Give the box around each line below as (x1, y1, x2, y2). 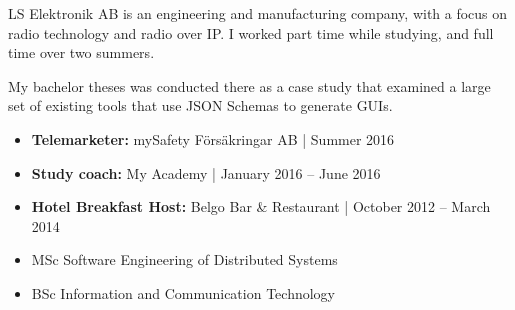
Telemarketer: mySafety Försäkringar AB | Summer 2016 (31, 128, 395, 149)
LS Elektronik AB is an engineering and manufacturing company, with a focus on (8, 3, 508, 23)
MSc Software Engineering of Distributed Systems (31, 249, 338, 270)
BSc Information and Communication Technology (31, 282, 335, 303)
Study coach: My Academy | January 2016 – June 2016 (31, 162, 381, 183)
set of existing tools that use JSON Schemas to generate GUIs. (8, 95, 393, 116)
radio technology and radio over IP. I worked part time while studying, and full (8, 22, 494, 43)
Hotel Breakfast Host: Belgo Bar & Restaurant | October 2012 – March (31, 196, 491, 217)
